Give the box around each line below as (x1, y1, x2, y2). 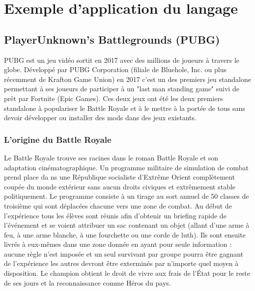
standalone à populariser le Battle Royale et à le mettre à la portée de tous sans (4, 103, 245, 113)
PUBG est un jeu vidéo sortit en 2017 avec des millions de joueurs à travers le (4, 54, 239, 65)
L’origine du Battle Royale (4, 133, 112, 145)
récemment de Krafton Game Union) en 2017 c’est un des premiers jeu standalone (4, 74, 251, 84)
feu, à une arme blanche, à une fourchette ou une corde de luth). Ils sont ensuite (4, 229, 246, 239)
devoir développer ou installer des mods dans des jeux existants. (4, 112, 197, 123)
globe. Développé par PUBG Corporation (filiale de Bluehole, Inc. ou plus (4, 64, 227, 75)
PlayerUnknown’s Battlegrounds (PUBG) (4, 31, 220, 47)
